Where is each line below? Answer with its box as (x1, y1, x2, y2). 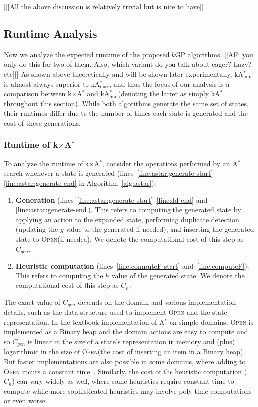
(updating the (15, 224, 58, 234)
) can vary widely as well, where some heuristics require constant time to (12, 376, 234, 386)
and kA (87, 88, 110, 99)
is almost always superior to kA (4, 78, 100, 89)
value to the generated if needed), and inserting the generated (66, 224, 254, 234)
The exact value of (4, 296, 61, 307)
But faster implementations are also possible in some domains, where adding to (4, 356, 246, 367)
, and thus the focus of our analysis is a (109, 78, 230, 89)
